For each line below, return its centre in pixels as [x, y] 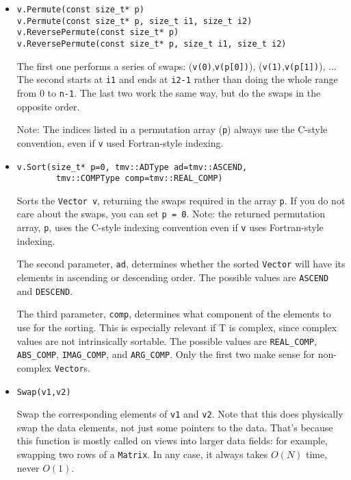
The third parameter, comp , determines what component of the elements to [174, 314]
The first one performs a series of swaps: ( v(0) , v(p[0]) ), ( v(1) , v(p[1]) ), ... [177, 65]
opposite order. [48, 106]
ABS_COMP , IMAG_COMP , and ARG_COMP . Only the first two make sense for [166, 354]
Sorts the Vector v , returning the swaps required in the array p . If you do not [181, 200]
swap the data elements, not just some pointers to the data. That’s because [175, 427]
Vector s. [72, 367]
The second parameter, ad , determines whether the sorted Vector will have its [181, 264]
